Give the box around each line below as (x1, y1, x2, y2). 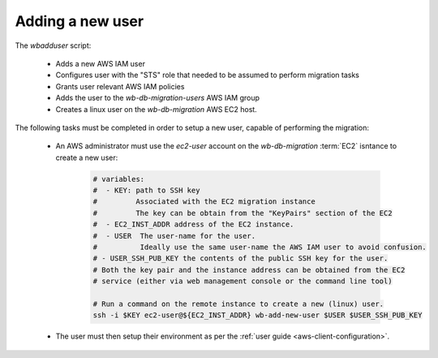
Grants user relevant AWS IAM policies (55, 81, 185, 91)
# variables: (92, 175, 145, 183)
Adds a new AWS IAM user (55, 58, 146, 68)
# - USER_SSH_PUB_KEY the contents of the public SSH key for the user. (92, 254, 389, 263)
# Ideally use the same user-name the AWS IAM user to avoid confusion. (92, 243, 427, 252)
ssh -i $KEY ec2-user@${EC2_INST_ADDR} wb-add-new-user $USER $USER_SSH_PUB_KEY (92, 311, 423, 320)
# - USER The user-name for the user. (92, 231, 255, 240)
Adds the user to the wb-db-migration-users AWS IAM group (55, 93, 260, 103)
